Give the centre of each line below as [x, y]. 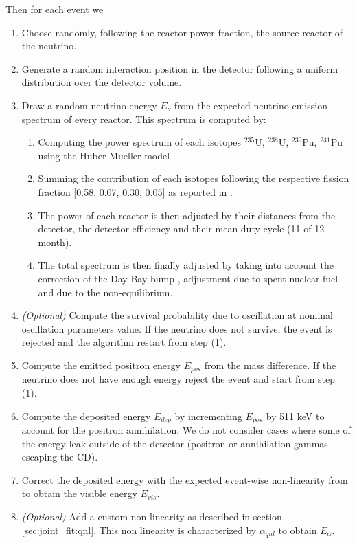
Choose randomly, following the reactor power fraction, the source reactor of [182, 32]
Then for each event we [55, 9]
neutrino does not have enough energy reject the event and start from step [178, 379]
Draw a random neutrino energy [89, 105]
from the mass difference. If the [270, 365]
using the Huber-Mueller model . [107, 155]
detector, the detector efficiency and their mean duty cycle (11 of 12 [181, 229]
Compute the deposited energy [86, 415]
